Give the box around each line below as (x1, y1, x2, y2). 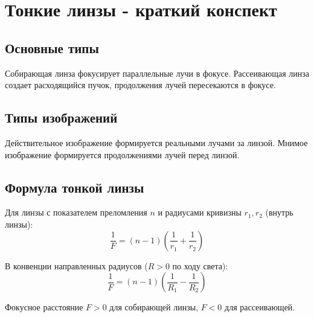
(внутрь (265, 206, 293, 219)
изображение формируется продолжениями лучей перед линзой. (5, 148, 240, 161)
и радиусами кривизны (158, 206, 242, 219)
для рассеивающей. (225, 301, 295, 313)
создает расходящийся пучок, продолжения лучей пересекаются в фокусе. (5, 78, 276, 91)
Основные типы (5, 38, 99, 57)
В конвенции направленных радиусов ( (5, 259, 148, 272)
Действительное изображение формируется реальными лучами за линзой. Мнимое (5, 136, 308, 149)
